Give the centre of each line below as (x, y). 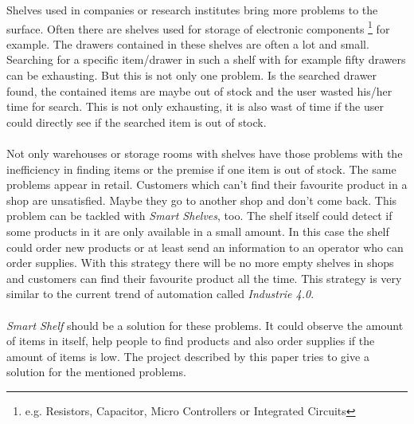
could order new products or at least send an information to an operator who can (205, 247)
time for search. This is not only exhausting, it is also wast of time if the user (195, 106)
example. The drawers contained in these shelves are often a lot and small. (188, 43)
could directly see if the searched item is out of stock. (137, 122)
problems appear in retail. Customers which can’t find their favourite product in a (207, 185)
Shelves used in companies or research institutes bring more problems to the (192, 10)
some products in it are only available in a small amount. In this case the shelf (198, 231)
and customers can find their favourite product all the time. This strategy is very (204, 278)
